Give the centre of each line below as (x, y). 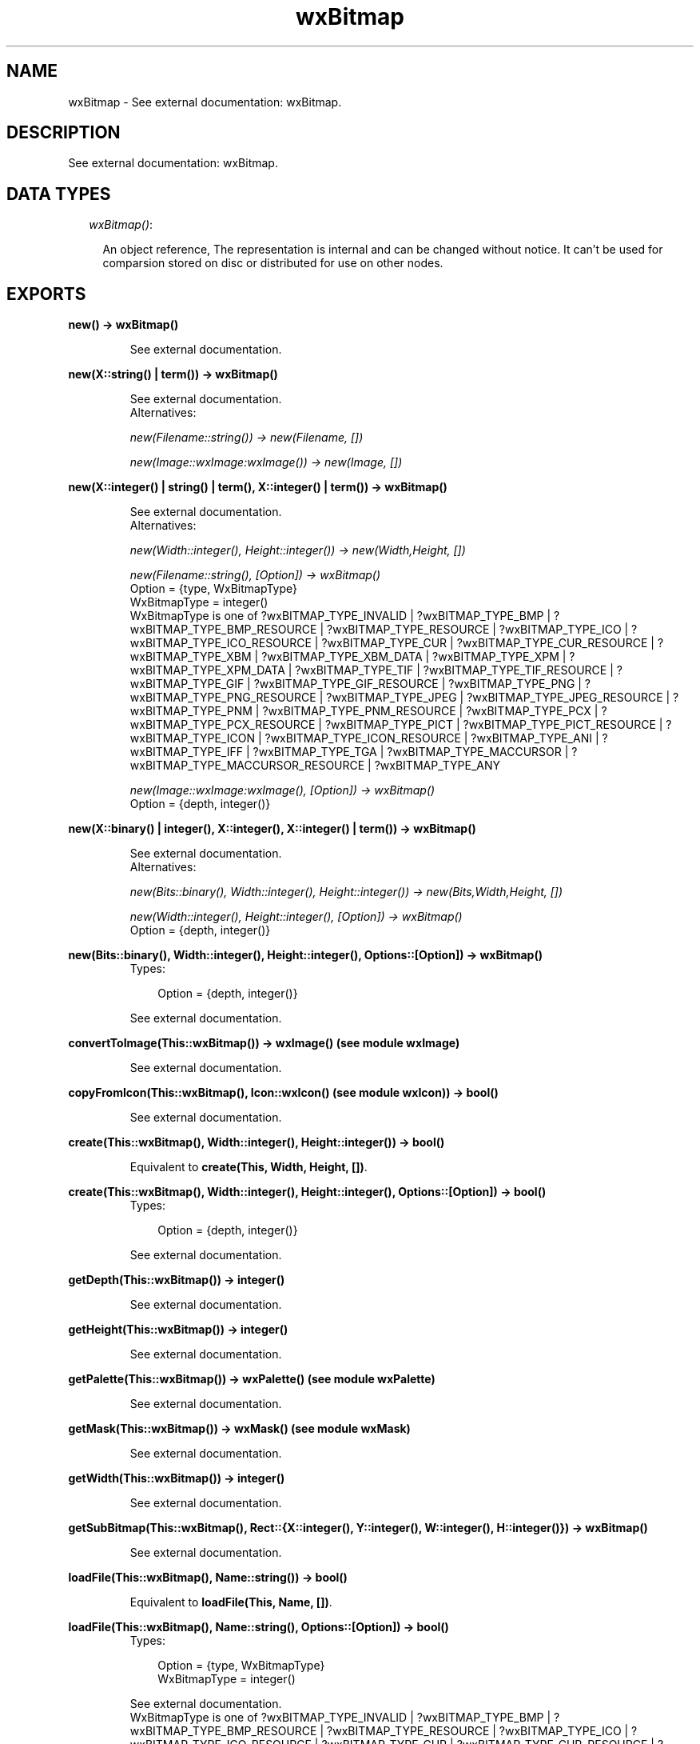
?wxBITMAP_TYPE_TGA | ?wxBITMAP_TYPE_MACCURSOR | (411, 752)
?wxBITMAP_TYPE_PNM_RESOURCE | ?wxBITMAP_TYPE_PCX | (430, 711)
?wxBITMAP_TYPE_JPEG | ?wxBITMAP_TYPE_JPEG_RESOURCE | (498, 698)
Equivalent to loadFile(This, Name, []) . (231, 1602)
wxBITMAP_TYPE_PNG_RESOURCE (223, 698)
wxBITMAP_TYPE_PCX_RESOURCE (223, 725)
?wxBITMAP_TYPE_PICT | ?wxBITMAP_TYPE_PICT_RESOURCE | (494, 725)
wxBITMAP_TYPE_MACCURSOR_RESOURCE (247, 766)
